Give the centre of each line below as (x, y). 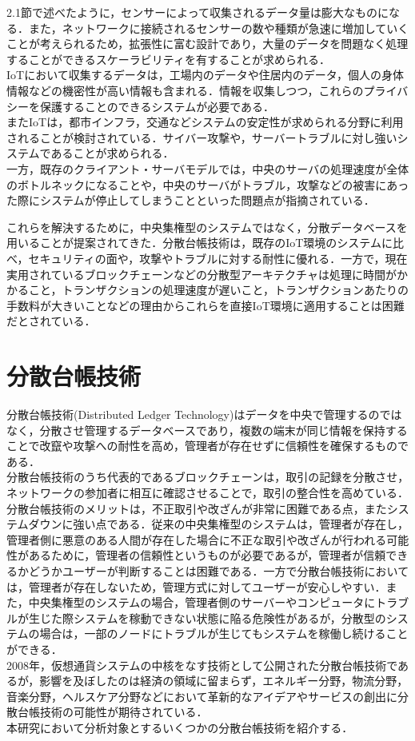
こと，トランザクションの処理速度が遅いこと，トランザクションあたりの (218, 290)
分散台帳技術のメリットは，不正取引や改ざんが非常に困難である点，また (197, 508)
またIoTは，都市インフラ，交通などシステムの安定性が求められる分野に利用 (205, 122)
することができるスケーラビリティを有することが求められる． (168, 59)
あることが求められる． (112, 153)
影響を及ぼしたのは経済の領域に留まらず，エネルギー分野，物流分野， (224, 681)
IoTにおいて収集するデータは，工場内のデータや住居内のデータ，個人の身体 (206, 75)
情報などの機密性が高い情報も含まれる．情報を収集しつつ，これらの (185, 90)
